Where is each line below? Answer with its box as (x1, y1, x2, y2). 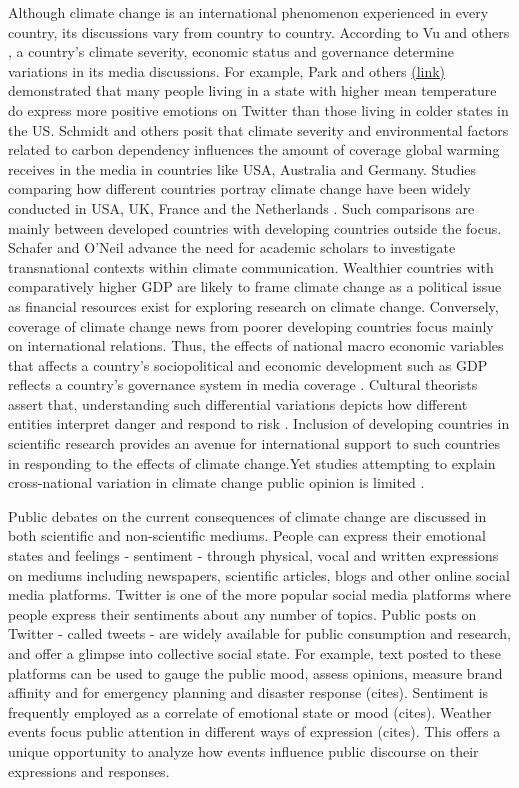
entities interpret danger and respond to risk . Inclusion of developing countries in (8, 413, 510, 434)
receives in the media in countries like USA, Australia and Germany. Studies (8, 158, 477, 179)
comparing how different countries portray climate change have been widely (8, 178, 471, 199)
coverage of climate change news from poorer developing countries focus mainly (8, 315, 494, 336)
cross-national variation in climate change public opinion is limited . (8, 472, 425, 493)
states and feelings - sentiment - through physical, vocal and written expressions (8, 545, 499, 566)
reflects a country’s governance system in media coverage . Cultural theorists (8, 374, 478, 395)
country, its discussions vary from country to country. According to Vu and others (8, 21, 510, 42)
